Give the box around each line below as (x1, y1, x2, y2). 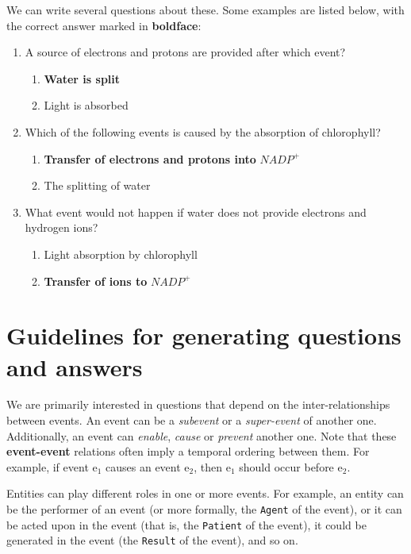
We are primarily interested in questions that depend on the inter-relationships (6, 396, 390, 413)
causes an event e (106, 458, 190, 475)
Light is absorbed (44, 97, 129, 113)
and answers (6, 350, 143, 383)
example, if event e (6, 458, 98, 475)
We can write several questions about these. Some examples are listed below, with (6, 2, 405, 17)
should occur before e (239, 458, 343, 475)
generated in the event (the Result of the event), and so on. (6, 532, 298, 548)
